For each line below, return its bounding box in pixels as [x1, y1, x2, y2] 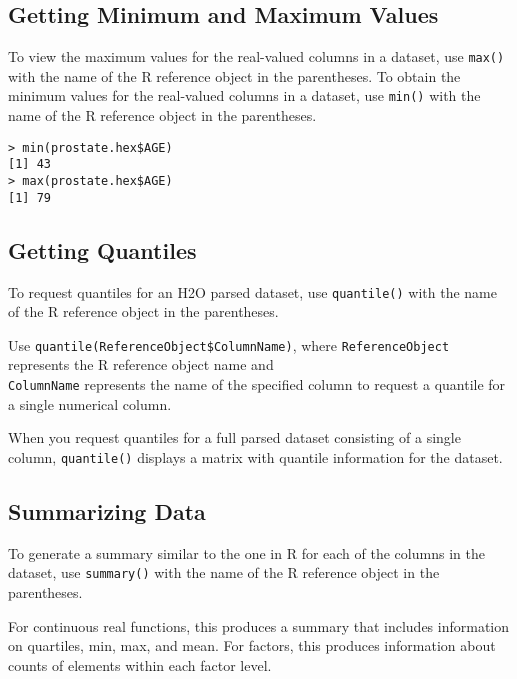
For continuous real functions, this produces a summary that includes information [8, 615, 510, 636]
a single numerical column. [8, 393, 172, 414]
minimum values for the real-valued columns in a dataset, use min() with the [8, 85, 481, 106]
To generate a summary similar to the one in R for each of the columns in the [8, 542, 485, 563]
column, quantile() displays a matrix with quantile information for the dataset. [8, 446, 503, 467]
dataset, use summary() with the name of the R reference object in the [8, 562, 440, 583]
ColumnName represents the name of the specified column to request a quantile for [8, 374, 506, 395]
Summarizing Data [8, 495, 206, 526]
